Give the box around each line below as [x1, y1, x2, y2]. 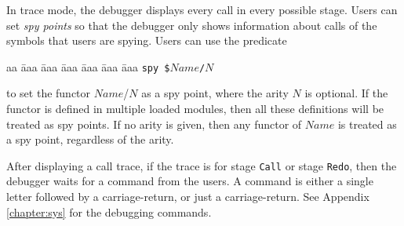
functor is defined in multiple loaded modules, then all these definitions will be [6, 100, 384, 117]
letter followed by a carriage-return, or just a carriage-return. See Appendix [6, 188, 369, 205]
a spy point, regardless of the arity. [6, 131, 174, 148]
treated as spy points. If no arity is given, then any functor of [6, 115, 302, 132]
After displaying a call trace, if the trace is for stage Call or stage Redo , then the [6, 157, 397, 173]
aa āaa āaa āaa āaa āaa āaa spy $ [6, 58, 170, 75]
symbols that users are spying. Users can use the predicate [6, 32, 287, 49]
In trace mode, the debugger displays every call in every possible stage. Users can [6, 2, 398, 17]
